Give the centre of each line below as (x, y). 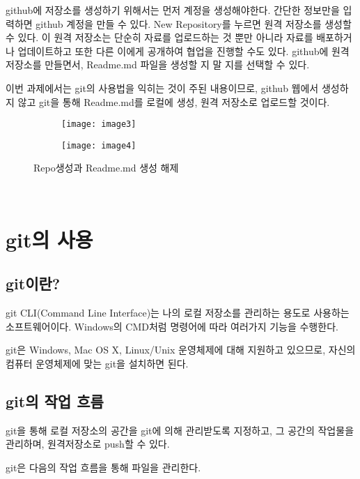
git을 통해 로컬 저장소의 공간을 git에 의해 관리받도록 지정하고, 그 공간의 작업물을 (180, 430)
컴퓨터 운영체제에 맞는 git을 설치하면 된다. (97, 364)
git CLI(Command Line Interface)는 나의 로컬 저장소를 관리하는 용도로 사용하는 (178, 313)
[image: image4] (99, 145)
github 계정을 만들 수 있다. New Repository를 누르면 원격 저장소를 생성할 (194, 23)
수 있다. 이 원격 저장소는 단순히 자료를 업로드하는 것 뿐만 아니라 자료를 (159, 37)
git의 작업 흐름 (55, 401)
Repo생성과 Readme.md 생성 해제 (106, 168)
